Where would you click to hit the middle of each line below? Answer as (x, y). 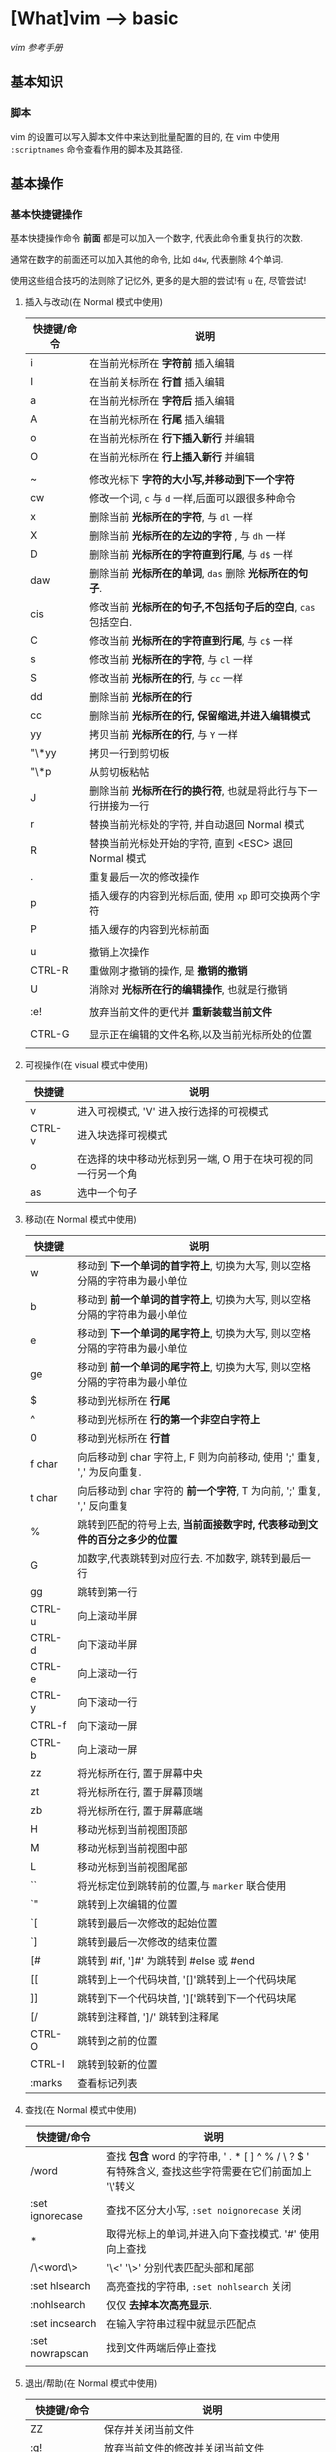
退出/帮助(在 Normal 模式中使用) (91, 2383)
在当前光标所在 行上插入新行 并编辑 (171, 457)
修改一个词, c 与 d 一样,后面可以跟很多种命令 (192, 499)
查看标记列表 (107, 2084)
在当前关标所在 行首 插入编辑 (156, 382)
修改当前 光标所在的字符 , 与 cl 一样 (170, 660)
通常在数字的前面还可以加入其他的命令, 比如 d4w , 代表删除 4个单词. (147, 259)
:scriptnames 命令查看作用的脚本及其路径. (96, 149)
